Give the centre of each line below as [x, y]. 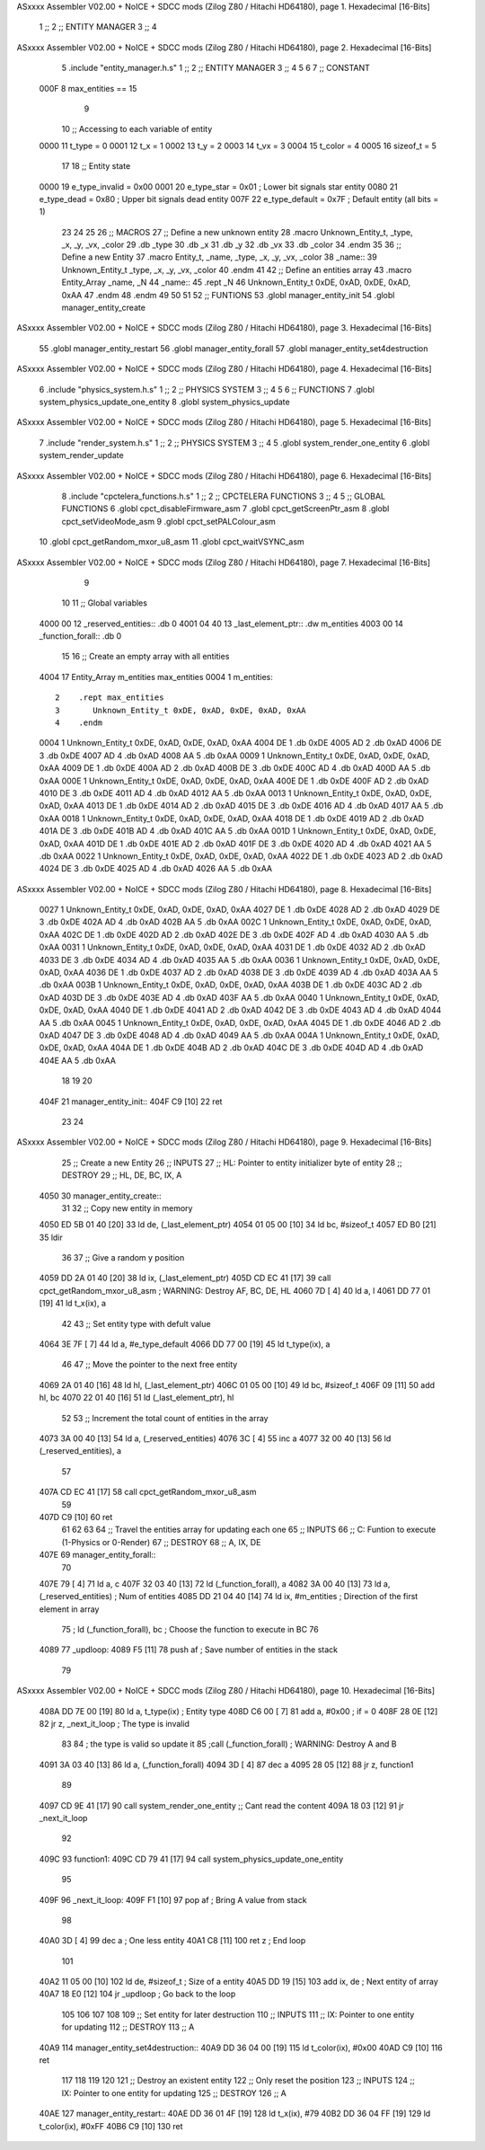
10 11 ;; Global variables [105, 603]
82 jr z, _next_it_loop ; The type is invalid [115, 1724]
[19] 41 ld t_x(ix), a [73, 1304]
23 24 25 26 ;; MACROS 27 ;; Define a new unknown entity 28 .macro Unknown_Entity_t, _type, [237, 232]
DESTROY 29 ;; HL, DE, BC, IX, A [122, 1175]
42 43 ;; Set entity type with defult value [136, 1323]
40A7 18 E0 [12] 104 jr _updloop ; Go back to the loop [137, 1994]
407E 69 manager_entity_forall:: [97, 1555]
